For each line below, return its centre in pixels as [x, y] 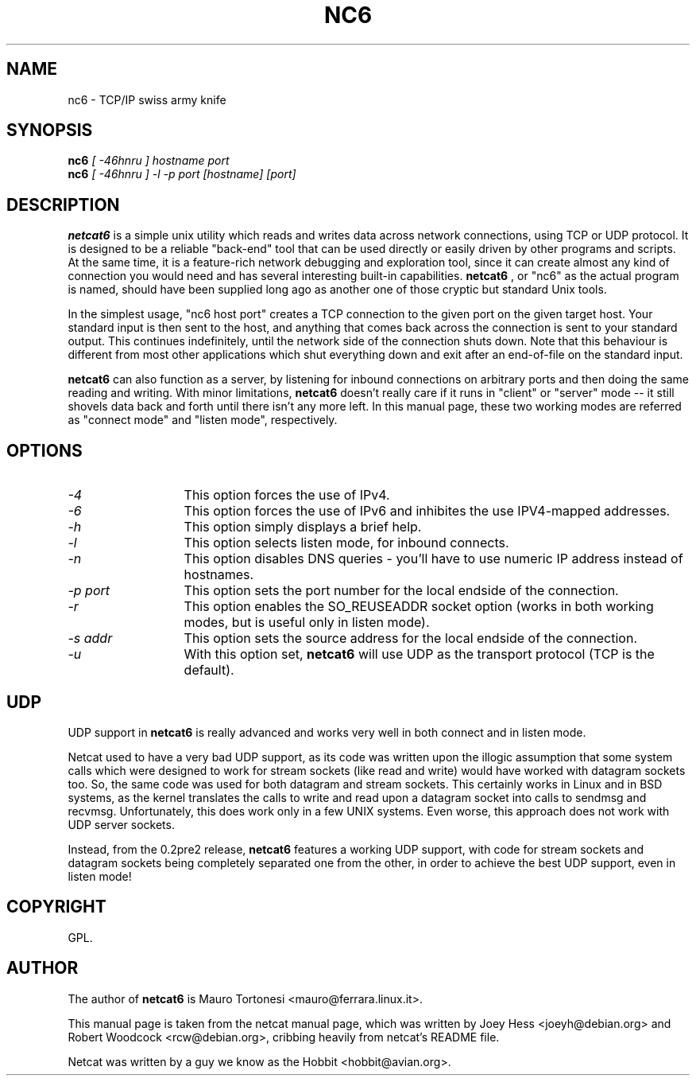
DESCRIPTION [63, 204]
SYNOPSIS [50, 130]
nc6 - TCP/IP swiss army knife [147, 99]
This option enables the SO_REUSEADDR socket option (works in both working [419, 607]
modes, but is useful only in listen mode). [307, 623]
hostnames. [219, 575]
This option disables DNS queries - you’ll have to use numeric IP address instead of [433, 559]
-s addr [90, 638]
